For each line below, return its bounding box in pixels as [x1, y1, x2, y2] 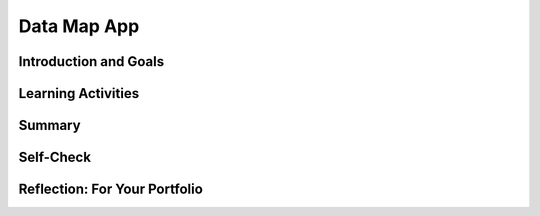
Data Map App [18, 15, 140, 37]
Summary [18, 117, 81, 134]
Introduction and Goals [18, 53, 165, 70]
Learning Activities [18, 85, 140, 102]
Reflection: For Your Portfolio [18, 181, 204, 198]
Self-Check [18, 149, 92, 166]
